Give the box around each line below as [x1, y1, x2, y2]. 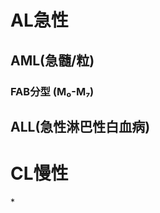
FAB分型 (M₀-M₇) [10, 84, 95, 98]
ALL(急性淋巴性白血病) [10, 118, 151, 135]
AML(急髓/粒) [10, 52, 95, 69]
